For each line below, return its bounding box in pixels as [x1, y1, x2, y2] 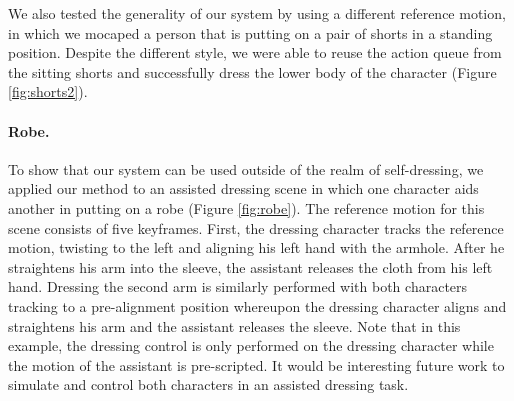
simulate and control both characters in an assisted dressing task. [8, 374, 409, 395]
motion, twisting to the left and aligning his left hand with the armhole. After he [8, 237, 505, 258]
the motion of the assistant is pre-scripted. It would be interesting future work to [8, 354, 505, 375]
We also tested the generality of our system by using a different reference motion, [8, 3, 506, 23]
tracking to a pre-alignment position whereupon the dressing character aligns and [8, 295, 507, 316]
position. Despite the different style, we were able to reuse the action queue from [8, 42, 502, 63]
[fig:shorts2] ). [8, 81, 88, 102]
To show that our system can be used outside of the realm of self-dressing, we [8, 158, 484, 179]
